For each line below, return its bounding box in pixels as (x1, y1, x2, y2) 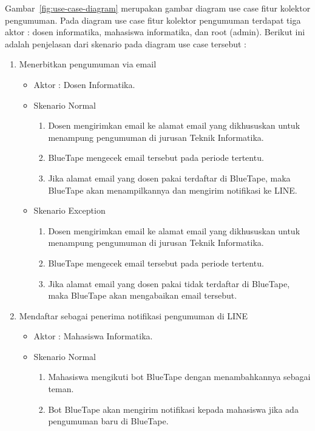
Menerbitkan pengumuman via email (19, 58, 157, 70)
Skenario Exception (33, 204, 106, 217)
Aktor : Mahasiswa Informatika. (33, 330, 153, 342)
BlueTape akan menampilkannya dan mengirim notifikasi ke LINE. (48, 183, 297, 196)
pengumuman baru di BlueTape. (48, 415, 169, 427)
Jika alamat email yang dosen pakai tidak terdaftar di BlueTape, (48, 277, 290, 290)
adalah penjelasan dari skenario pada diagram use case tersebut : (5, 37, 246, 50)
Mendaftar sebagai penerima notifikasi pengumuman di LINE (19, 309, 248, 322)
